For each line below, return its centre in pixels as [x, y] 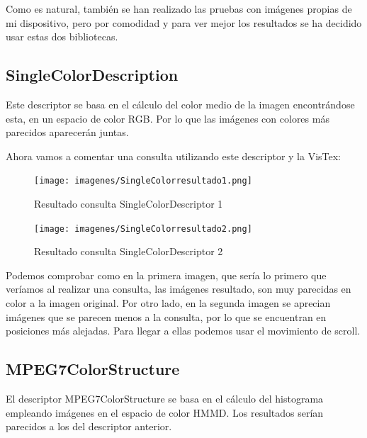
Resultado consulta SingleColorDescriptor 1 [129, 204]
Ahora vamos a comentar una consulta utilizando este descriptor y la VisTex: [174, 156]
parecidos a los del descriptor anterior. [89, 426]
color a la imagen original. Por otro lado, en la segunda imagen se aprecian [168, 303]
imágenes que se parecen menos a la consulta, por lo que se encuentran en [166, 316]
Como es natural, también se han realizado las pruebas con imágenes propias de [179, 9]
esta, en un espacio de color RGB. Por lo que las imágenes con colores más [168, 118]
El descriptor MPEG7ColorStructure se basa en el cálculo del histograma [165, 399]
